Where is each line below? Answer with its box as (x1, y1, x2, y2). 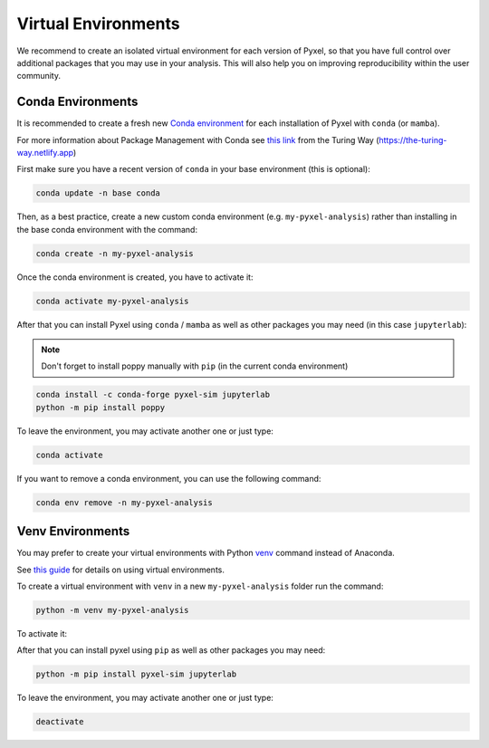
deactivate (35, 716, 84, 727)
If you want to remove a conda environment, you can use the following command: (16, 473, 321, 484)
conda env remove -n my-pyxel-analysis (35, 497, 213, 507)
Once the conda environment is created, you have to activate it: (16, 272, 254, 283)
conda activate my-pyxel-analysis (35, 295, 189, 306)
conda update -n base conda (35, 188, 160, 198)
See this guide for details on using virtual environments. (16, 564, 225, 575)
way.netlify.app (16, 148, 74, 158)
